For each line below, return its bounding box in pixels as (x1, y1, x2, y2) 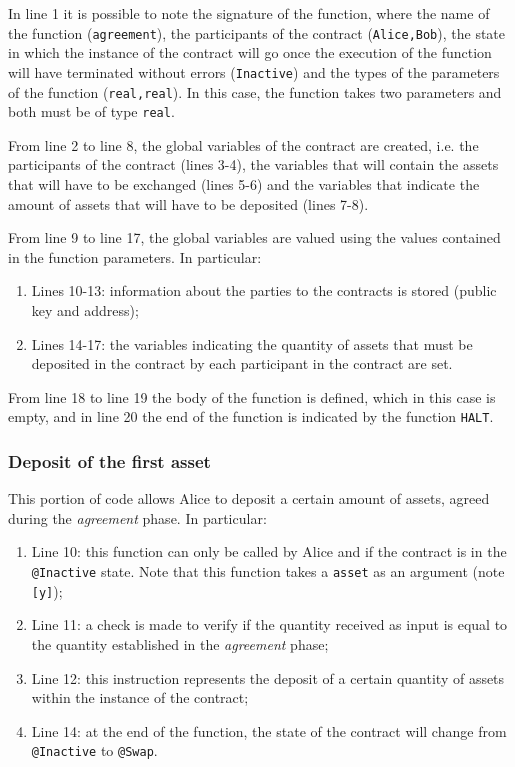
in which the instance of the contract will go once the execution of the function (8, 42, 492, 63)
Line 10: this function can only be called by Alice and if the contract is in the (31, 541, 507, 562)
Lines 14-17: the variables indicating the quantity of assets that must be (31, 333, 473, 354)
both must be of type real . (8, 101, 175, 122)
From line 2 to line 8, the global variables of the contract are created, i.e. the (8, 134, 479, 155)
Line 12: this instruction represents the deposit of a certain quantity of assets (31, 667, 505, 688)
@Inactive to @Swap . (31, 740, 158, 761)
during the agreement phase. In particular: (8, 507, 267, 528)
